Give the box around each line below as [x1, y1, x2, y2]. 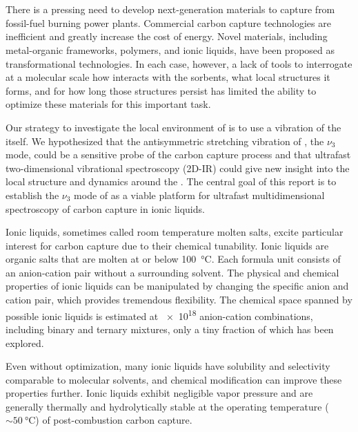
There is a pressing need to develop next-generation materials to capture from [6, 2, 335, 17]
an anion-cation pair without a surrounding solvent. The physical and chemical [6, 265, 339, 279]
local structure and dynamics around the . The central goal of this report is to [6, 174, 337, 189]
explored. [6, 335, 44, 350]
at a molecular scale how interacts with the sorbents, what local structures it [6, 70, 330, 84]
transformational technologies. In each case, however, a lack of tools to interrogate [6, 56, 352, 71]
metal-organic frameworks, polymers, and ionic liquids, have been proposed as [6, 42, 335, 57]
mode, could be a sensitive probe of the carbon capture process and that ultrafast [6, 147, 351, 162]
